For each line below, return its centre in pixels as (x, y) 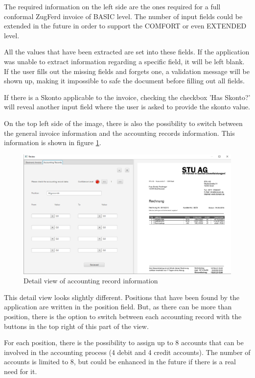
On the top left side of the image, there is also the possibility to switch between (123, 123)
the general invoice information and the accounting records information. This (119, 133)
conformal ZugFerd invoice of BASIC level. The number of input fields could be (123, 16)
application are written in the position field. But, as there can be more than (118, 307)
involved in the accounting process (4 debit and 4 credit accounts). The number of (127, 352)
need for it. (21, 371)
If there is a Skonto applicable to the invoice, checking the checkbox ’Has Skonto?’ (127, 97)
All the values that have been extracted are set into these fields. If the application (127, 52)
